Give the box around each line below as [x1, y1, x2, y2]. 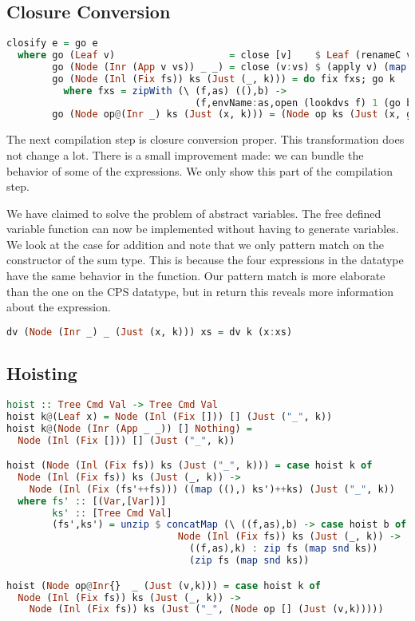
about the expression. [6, 299, 111, 315]
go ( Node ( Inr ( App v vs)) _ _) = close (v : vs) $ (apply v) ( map [52, 61, 407, 73]
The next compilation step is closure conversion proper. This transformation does [6, 131, 405, 148]
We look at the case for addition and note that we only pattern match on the [6, 235, 385, 252]
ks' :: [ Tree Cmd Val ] [52, 507, 172, 519]
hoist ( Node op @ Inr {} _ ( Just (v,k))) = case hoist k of [6, 579, 321, 591]
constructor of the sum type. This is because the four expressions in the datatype [6, 251, 404, 268]
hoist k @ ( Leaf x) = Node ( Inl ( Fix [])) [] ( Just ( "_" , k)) [6, 410, 333, 422]
